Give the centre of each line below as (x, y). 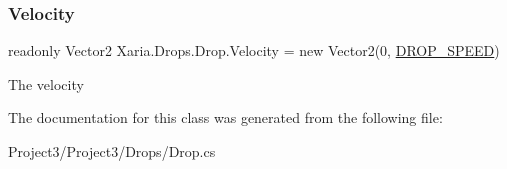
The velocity (46, 83)
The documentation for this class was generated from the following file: (225, 117)
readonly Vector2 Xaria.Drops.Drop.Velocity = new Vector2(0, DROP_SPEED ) (254, 50)
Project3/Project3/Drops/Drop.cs (112, 151)
